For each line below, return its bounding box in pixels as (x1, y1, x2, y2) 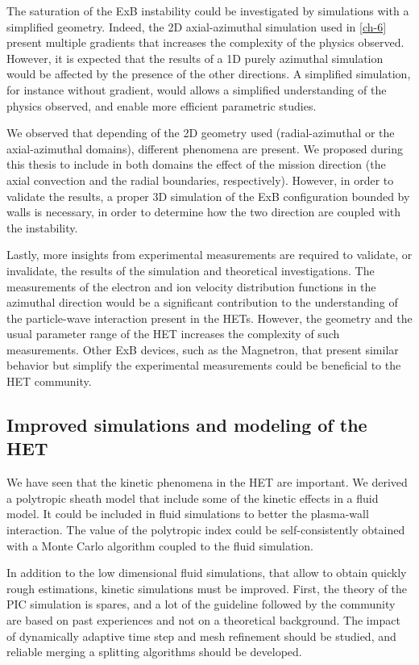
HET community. (6, 373, 92, 390)
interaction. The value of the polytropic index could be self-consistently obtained (6, 521, 405, 538)
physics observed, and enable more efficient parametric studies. (6, 97, 317, 114)
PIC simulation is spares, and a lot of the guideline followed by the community (6, 596, 396, 613)
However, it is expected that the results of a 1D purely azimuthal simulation (6, 49, 384, 66)
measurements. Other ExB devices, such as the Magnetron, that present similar (6, 341, 399, 358)
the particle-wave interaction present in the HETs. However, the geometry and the (6, 309, 413, 326)
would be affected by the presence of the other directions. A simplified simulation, (6, 65, 411, 82)
